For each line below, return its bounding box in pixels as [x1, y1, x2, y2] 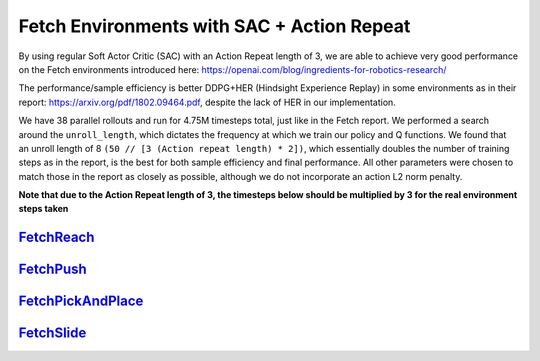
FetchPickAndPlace [18, 293, 144, 310]
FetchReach [18, 229, 95, 246]
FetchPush [18, 261, 87, 278]
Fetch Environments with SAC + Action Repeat [18, 15, 411, 37]
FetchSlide [18, 325, 87, 342]
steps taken [18, 203, 69, 215]
